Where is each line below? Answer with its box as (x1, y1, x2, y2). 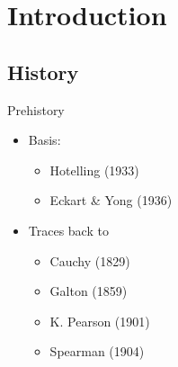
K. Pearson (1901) (49, 311, 150, 330)
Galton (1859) (49, 282, 128, 300)
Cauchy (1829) (49, 251, 130, 270)
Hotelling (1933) (49, 160, 139, 179)
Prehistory (7, 100, 65, 119)
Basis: (28, 130, 61, 149)
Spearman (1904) (49, 342, 145, 361)
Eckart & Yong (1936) (49, 191, 173, 210)
